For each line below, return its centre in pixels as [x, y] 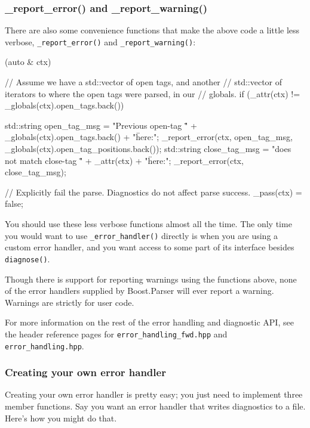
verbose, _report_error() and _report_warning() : [100, 41]
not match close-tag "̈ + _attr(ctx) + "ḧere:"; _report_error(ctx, [124, 160]
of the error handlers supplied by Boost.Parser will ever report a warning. [139, 291]
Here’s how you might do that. [61, 418]
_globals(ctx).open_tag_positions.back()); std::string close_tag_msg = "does [148, 149]
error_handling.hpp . [44, 345]
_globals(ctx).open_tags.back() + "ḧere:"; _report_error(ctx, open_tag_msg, [149, 137]
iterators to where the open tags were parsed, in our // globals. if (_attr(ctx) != [153, 93]
